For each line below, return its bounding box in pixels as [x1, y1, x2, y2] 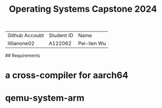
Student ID [48, 32, 74, 39]
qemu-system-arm [5, 92, 85, 104]
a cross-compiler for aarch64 [5, 70, 128, 81]
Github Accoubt [7, 32, 44, 39]
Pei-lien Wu [78, 40, 106, 47]
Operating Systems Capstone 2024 [9, 3, 157, 15]
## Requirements [5, 53, 40, 58]
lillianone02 [7, 40, 35, 47]
